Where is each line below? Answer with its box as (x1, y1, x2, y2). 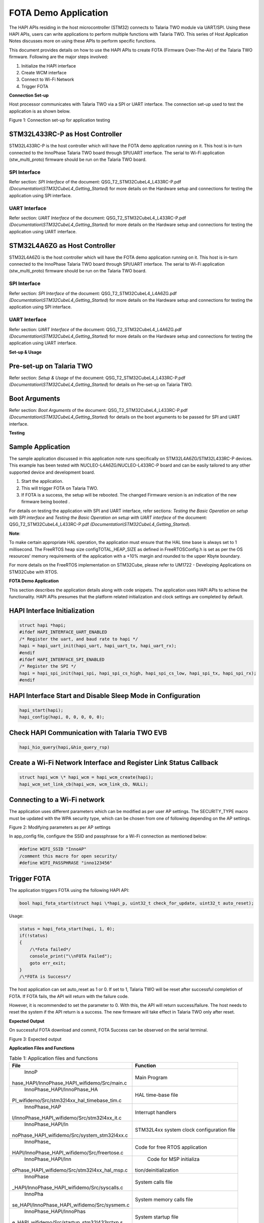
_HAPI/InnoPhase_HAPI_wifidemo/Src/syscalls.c (12, 1184, 123, 1191)
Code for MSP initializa (147, 1155, 200, 1162)
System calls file (135, 1178, 173, 1185)
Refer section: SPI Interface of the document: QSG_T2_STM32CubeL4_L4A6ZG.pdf (9, 290, 177, 296)
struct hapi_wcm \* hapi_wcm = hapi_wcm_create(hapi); (19, 774, 154, 780)
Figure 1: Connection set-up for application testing (9, 117, 110, 123)
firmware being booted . (21, 499, 70, 505)
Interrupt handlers (135, 1109, 176, 1115)
